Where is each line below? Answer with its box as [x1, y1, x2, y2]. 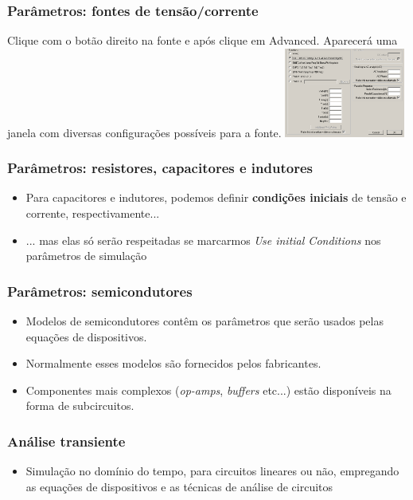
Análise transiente [7, 431, 126, 451]
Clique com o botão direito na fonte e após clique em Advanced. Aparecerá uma [7, 32, 398, 49]
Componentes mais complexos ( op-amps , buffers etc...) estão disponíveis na [25, 381, 392, 398]
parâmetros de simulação [25, 247, 147, 264]
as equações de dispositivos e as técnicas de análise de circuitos [25, 478, 333, 494]
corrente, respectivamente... [25, 205, 160, 222]
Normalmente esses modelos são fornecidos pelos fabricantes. [25, 355, 321, 372]
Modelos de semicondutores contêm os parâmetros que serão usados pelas [25, 313, 384, 329]
